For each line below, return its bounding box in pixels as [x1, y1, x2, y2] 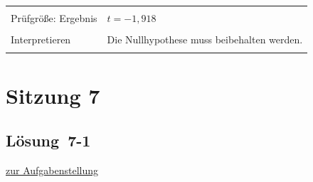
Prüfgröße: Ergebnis [11, 11, 97, 25]
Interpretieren [11, 32, 71, 47]
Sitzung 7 [6, 80, 100, 109]
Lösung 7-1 [6, 129, 91, 151]
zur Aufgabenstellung [6, 163, 99, 178]
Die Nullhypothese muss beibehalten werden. [107, 32, 303, 47]
